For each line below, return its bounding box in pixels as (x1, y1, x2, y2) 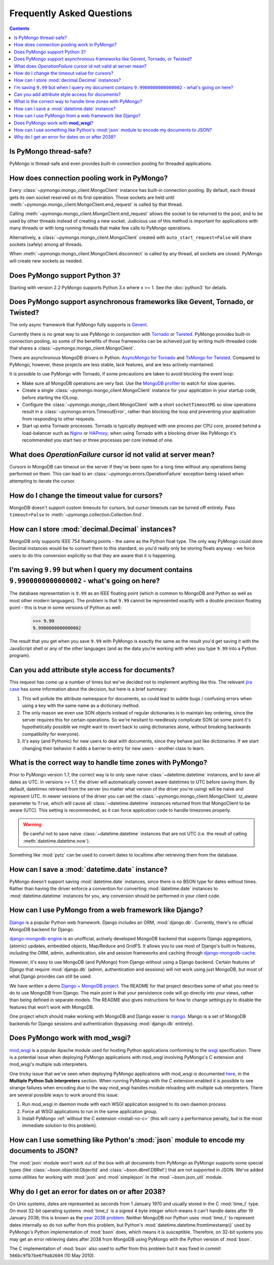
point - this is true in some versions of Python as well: (9, 604, 122, 610)
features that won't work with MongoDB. (9, 1004, 94, 1010)
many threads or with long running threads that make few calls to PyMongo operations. (9, 225, 192, 231)
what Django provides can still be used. (9, 973, 92, 979)
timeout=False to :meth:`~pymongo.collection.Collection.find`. (9, 511, 144, 518)
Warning (23, 821, 42, 827)
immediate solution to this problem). (22, 1122, 97, 1129)
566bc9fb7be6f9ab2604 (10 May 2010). (9, 1252, 95, 1258)
